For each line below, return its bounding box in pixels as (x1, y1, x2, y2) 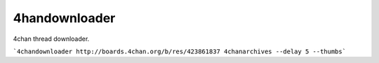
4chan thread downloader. (13, 35, 90, 43)
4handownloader (13, 10, 116, 26)
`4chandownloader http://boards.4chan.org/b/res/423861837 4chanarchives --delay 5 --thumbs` (13, 47, 347, 55)
